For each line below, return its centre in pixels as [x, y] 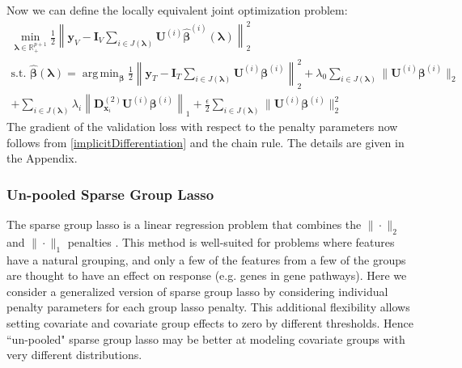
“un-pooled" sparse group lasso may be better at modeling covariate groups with [206, 338]
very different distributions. [74, 355]
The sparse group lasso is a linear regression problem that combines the [184, 224]
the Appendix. [42, 158]
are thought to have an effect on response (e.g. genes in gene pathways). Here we [207, 275]
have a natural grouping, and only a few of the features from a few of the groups [206, 259]
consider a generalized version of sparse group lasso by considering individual [197, 291]
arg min [100, 73]
